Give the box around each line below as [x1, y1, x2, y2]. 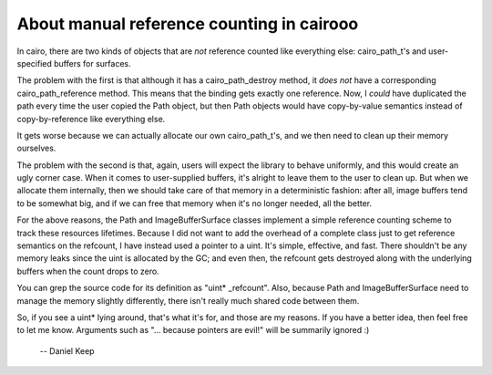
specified [16, 57, 52, 68]
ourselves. [16, 142, 56, 154]
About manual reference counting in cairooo [16, 14, 359, 34]
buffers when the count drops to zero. [16, 266, 159, 276]
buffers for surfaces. [53, 57, 131, 68]
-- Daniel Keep [39, 345, 95, 356]
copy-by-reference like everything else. [16, 113, 166, 124]
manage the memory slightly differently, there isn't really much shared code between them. [16, 295, 360, 306]
